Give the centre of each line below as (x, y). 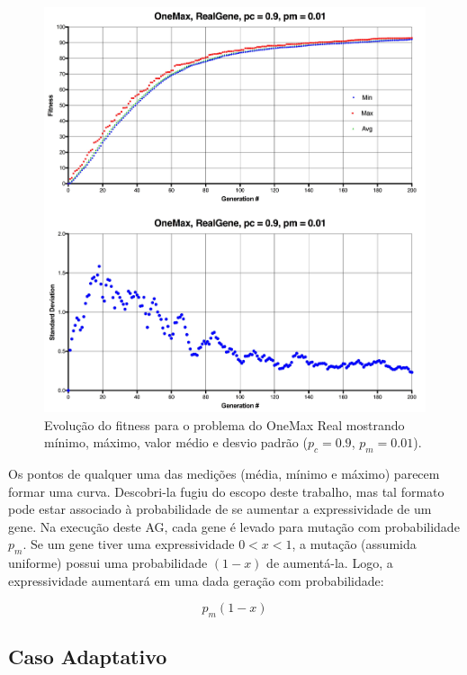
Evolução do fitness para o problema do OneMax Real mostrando (225, 424)
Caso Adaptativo (88, 657)
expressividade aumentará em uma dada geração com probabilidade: (196, 580)
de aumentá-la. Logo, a (330, 563)
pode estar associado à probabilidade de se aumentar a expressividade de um (220, 509)
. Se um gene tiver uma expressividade (129, 544)
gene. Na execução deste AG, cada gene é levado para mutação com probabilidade (234, 526)
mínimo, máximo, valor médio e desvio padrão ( (176, 442)
